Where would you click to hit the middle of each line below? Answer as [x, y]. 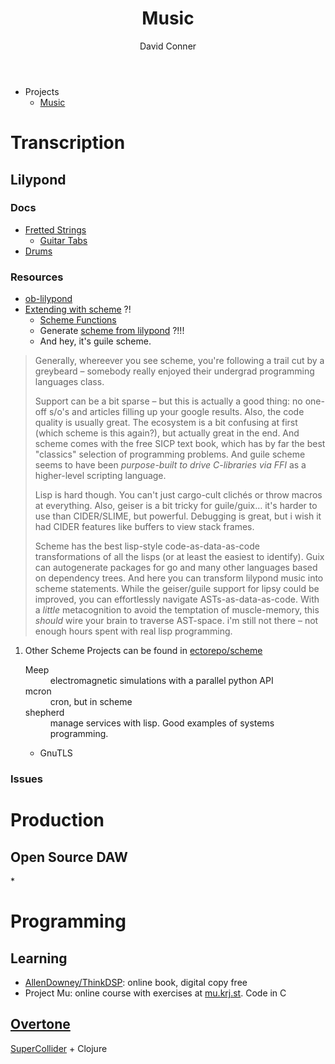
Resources [37, 277]
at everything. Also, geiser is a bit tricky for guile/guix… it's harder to [176, 506]
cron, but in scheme [91, 702]
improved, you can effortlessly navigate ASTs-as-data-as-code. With [177, 599]
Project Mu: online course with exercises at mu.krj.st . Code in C [155, 993]
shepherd [44, 713]
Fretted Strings [55, 229]
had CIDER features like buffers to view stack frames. [144, 527]
